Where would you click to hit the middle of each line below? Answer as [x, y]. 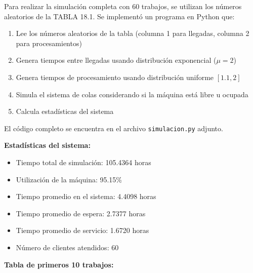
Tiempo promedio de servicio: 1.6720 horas [82, 230]
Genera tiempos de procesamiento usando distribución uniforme [115, 77]
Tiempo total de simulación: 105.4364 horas [83, 162]
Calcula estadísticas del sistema [65, 111]
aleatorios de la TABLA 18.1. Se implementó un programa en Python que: [119, 16]
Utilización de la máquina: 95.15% [69, 179]
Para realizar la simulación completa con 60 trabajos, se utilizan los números [123, 6]
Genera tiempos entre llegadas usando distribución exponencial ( [116, 60]
